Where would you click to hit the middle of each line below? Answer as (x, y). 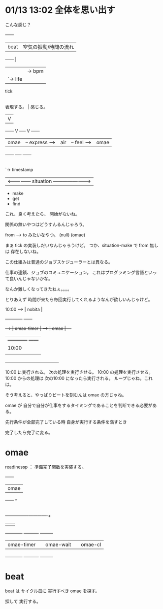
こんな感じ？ (18, 25)
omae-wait (58, 545)
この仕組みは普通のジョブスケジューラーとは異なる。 (59, 262)
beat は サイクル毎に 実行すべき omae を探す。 (52, 591)
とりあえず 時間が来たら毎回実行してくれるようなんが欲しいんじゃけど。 (79, 299)
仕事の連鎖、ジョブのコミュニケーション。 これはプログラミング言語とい (79, 272)
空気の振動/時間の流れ (49, 47)
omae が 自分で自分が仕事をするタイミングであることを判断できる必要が (79, 405)
